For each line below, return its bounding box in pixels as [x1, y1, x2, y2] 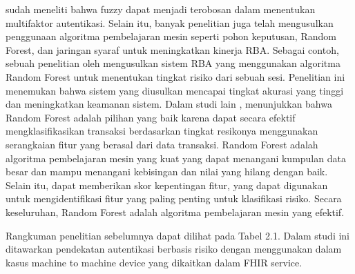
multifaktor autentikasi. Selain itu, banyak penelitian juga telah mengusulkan [6, 15, 334, 30]
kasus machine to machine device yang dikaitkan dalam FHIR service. [6, 255, 303, 269]
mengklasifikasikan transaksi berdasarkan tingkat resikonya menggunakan [6, 124, 318, 138]
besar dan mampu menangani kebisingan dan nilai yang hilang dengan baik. [6, 164, 328, 179]
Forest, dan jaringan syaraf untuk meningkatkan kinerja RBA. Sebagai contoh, [6, 42, 339, 57]
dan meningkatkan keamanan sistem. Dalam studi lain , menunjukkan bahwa [6, 97, 332, 111]
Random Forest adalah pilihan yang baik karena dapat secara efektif [6, 110, 296, 124]
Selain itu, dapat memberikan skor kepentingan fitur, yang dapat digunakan [6, 177, 328, 192]
